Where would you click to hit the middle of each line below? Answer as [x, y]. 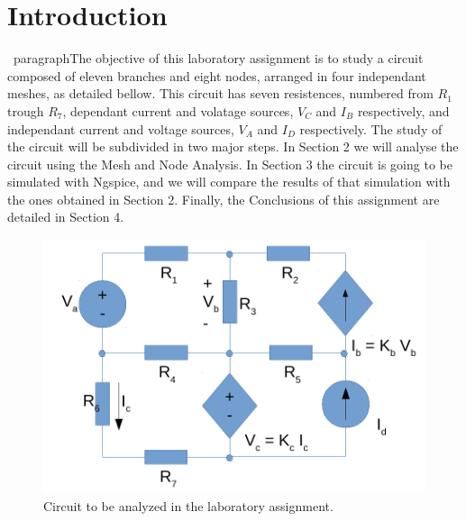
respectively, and [403, 110]
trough [26, 110]
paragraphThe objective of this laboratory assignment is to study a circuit [218, 58]
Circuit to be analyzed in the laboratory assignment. [188, 506]
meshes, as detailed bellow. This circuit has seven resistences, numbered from [220, 93]
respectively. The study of [371, 128]
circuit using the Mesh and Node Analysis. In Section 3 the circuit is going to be [230, 164]
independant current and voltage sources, [121, 128]
